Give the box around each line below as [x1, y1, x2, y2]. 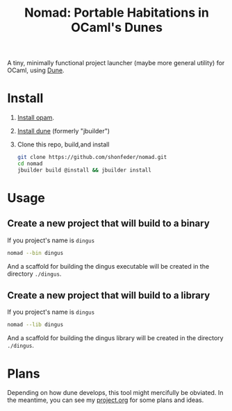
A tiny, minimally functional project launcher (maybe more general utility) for [7, 59, 225, 67]
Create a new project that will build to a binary [7, 217, 210, 230]
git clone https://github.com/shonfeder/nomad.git [17, 154, 167, 161]
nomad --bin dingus [7, 249, 64, 256]
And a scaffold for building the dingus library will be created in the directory [7, 334, 224, 342]
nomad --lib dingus [7, 321, 64, 328]
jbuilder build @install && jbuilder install [17, 167, 151, 174]
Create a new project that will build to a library [7, 290, 210, 301]
